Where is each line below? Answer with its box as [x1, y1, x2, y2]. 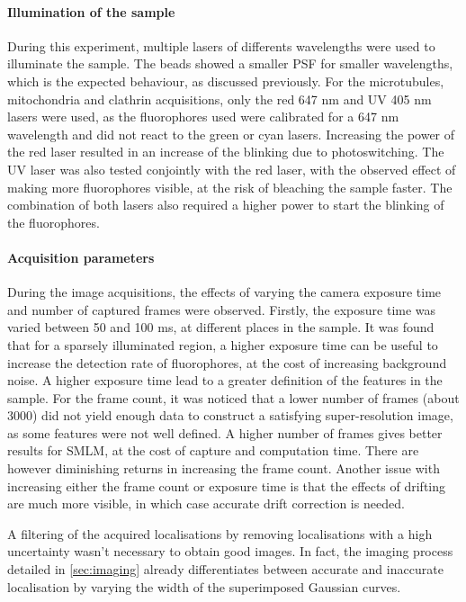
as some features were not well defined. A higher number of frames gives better [7, 423, 443, 442]
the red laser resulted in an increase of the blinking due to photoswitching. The [7, 142, 444, 161]
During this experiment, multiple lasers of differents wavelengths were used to [7, 36, 435, 55]
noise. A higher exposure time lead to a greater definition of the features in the [7, 371, 443, 390]
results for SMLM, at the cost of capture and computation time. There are [7, 441, 419, 460]
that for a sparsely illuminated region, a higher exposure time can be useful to [7, 335, 438, 354]
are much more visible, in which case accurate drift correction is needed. [7, 494, 405, 513]
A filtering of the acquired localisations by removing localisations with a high [7, 524, 433, 543]
